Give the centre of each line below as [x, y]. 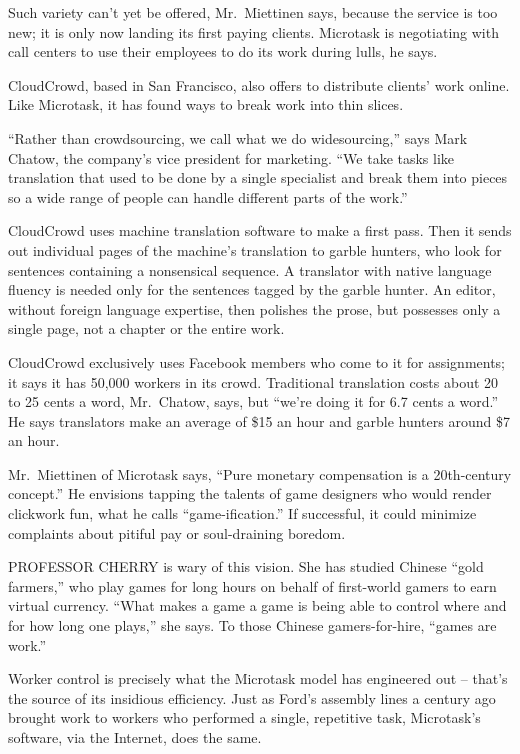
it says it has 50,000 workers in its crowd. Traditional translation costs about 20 [253, 381]
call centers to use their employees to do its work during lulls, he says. [223, 51]
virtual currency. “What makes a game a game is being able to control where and [257, 605]
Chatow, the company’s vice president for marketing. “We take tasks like [231, 157]
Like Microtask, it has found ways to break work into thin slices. [206, 104]
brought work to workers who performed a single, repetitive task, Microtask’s [244, 717]
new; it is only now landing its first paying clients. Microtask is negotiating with [253, 31]
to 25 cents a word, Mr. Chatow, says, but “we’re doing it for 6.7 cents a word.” [253, 401]
